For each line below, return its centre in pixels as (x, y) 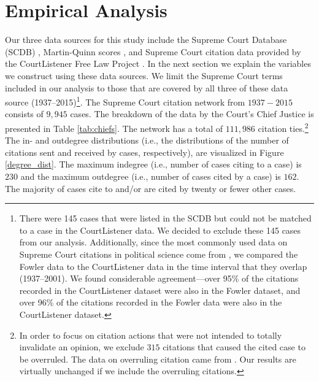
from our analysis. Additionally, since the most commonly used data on (153, 242)
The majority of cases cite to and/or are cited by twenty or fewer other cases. (151, 188)
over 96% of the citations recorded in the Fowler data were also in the (151, 302)
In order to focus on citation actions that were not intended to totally (151, 335)
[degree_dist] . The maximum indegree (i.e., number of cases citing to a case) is (153, 164)
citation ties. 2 (283, 127)
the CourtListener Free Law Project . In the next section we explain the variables (158, 63)
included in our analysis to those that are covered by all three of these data (147, 87)
